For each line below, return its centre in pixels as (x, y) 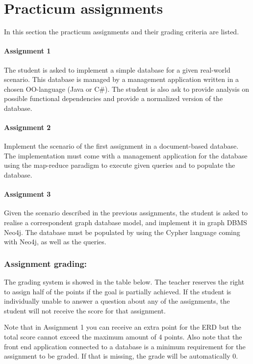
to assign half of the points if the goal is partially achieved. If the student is (118, 291)
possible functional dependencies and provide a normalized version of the (114, 98)
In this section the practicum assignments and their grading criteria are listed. (122, 32)
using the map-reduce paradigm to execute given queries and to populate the (120, 165)
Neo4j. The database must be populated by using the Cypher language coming (122, 232)
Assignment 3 (27, 194)
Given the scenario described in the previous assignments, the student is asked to (126, 213)
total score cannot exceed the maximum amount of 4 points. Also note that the (123, 337)
